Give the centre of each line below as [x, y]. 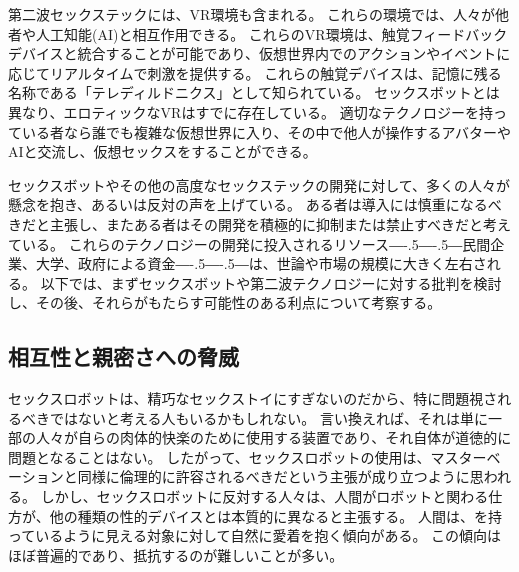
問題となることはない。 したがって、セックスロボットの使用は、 [219, 456]
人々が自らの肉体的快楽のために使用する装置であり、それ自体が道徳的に [273, 437]
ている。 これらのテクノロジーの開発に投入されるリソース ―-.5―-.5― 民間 [249, 243]
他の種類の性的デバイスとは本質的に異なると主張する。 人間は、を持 [275, 515]
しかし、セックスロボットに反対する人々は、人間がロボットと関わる [264, 496]
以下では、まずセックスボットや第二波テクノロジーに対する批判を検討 [271, 282]
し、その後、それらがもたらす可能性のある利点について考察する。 [225, 302]
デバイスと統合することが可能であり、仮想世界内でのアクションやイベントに [259, 53]
